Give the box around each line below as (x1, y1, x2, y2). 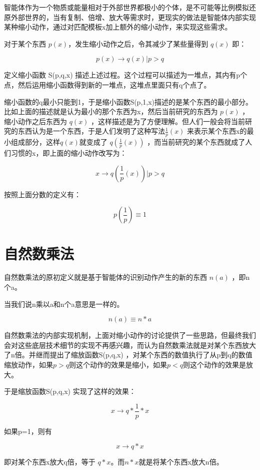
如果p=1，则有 (4, 425, 52, 436)
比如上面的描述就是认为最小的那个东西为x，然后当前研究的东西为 (4, 106, 218, 117)
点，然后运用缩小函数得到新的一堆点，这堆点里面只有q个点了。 (4, 79, 211, 90)
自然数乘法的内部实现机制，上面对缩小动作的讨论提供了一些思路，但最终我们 (4, 330, 256, 340)
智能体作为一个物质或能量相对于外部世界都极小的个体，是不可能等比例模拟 (4, 2, 249, 12)
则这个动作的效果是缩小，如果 (68, 359, 167, 370)
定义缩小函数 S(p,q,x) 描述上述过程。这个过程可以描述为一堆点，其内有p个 (4, 70, 247, 80)
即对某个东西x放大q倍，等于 (4, 456, 95, 467)
